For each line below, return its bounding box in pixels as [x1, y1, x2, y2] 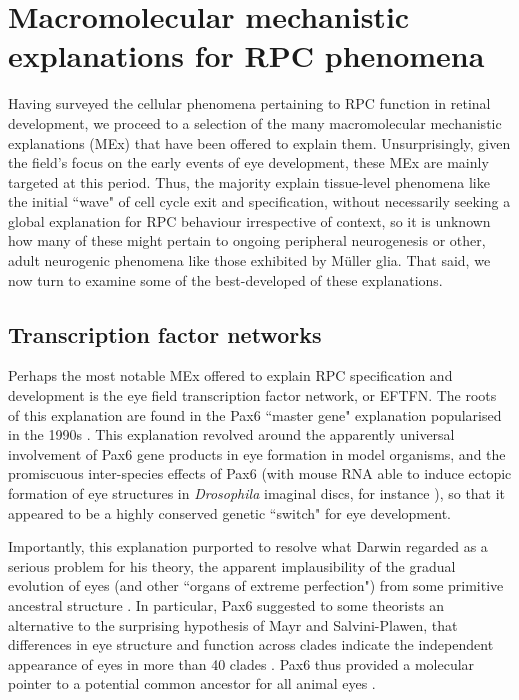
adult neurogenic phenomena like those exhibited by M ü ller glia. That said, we [8, 250, 491, 271]
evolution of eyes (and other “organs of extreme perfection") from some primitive [8, 575, 504, 596]
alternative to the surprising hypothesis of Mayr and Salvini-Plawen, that [8, 614, 458, 635]
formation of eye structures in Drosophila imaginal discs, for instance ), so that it [8, 483, 506, 504]
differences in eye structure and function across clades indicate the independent [8, 634, 494, 655]
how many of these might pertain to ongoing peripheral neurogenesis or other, [8, 230, 486, 251]
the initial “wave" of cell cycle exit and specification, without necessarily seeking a [8, 191, 511, 212]
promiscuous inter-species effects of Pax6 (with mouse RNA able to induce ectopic [8, 463, 512, 484]
